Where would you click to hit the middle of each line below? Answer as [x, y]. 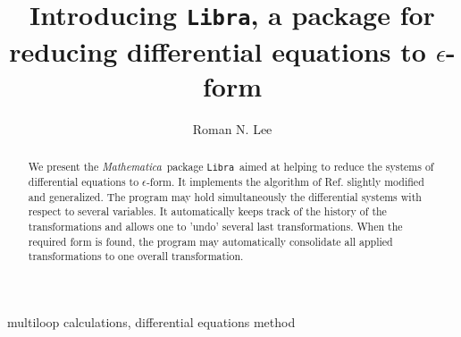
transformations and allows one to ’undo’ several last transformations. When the [215, 227]
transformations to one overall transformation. [136, 256]
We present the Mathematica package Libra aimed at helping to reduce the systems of [231, 167]
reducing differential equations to [218, 51]
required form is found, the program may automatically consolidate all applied [210, 241]
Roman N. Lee [232, 128]
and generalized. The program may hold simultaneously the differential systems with [225, 196]
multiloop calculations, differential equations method [151, 322]
